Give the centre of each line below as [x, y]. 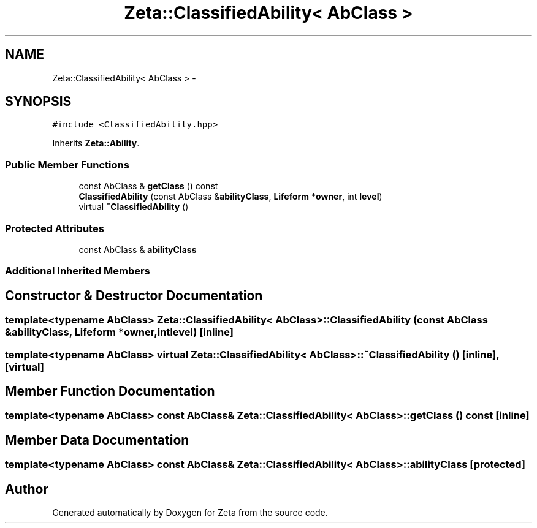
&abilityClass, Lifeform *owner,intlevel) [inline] [119, 332]
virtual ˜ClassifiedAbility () [134, 207]
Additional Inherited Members [78, 271]
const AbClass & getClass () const [148, 186]
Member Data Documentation [97, 440]
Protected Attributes [55, 228]
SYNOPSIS [38, 102]
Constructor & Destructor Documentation [134, 295]
